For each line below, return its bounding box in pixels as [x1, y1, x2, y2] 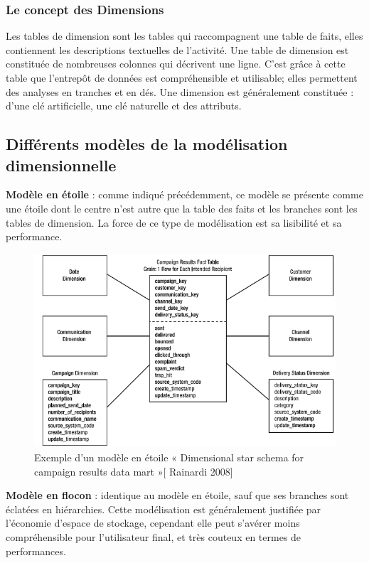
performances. [6, 543, 66, 558]
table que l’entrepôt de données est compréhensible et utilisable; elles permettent [6, 70, 358, 85]
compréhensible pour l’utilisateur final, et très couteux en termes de [6, 529, 301, 544]
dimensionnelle [6, 154, 117, 176]
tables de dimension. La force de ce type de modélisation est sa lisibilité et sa [6, 215, 342, 230]
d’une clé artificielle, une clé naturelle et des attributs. [6, 98, 242, 113]
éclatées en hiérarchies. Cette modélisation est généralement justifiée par [6, 501, 321, 516]
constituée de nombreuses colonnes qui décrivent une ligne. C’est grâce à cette [6, 56, 346, 71]
